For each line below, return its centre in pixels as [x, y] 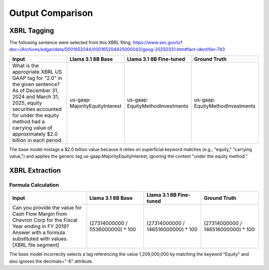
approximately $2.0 [35, 134]
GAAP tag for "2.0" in [37, 78]
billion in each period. [38, 140]
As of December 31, [35, 90]
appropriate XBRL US [37, 72]
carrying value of [32, 128]
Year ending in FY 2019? [41, 226]
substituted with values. [40, 239]
